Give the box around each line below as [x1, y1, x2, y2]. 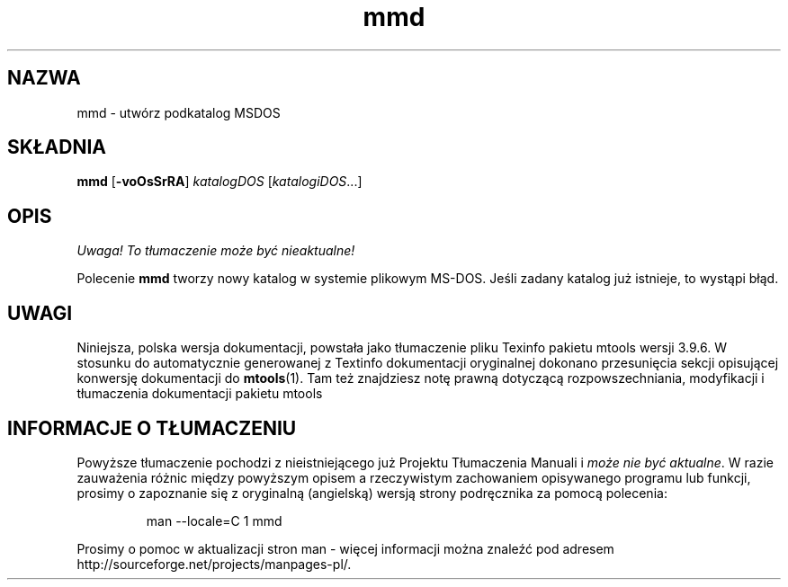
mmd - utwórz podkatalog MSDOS [76, 104, 281, 120]
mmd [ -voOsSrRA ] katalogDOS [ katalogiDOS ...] [76, 173, 363, 190]
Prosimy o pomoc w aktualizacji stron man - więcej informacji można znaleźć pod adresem [76, 540, 614, 556]
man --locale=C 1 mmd [146, 512, 282, 529]
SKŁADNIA [7, 136, 106, 159]
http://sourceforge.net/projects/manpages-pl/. [76, 556, 352, 572]
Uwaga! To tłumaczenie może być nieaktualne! [76, 243, 355, 259]
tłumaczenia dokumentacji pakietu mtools [76, 386, 323, 402]
